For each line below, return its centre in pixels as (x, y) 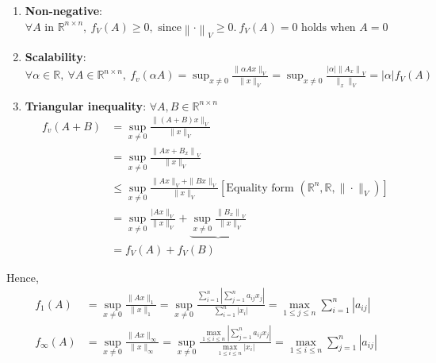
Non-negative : (64, 10)
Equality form (260, 188)
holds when (329, 27)
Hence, (23, 277)
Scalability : (55, 57)
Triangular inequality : (86, 105)
